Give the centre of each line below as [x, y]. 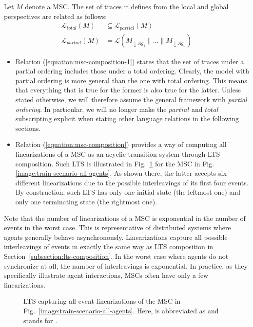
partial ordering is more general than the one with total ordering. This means [131, 80]
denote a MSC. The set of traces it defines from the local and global [127, 6]
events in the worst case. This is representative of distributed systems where [117, 227]
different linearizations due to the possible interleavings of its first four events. [132, 182]
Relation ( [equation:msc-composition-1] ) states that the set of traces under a [130, 61]
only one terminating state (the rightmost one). [86, 202]
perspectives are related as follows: [56, 16]
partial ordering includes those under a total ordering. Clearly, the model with [132, 71]
